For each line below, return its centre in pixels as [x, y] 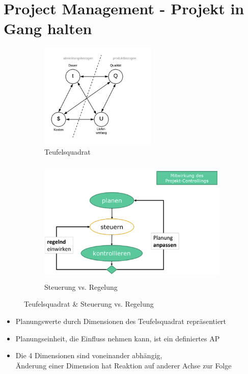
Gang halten [48, 28]
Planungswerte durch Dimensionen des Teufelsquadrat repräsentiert [121, 321]
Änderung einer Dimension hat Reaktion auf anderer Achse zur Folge [123, 365]
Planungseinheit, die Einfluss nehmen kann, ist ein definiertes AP [118, 338]
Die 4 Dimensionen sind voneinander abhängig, [89, 355]
